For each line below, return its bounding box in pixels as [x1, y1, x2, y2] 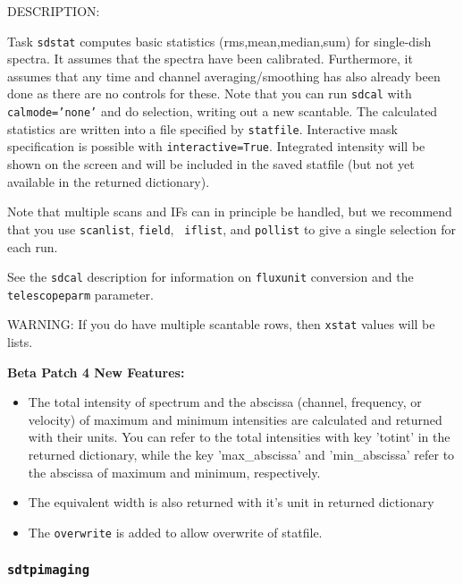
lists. [7, 333, 33, 351]
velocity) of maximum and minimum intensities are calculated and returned [28, 410, 442, 428]
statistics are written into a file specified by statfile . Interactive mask [7, 119, 398, 138]
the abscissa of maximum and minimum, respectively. [28, 462, 321, 481]
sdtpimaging [7, 563, 90, 578]
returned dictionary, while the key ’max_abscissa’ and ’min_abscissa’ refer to [28, 445, 455, 464]
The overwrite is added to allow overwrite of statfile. [28, 522, 323, 541]
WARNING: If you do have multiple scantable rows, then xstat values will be [7, 315, 435, 334]
